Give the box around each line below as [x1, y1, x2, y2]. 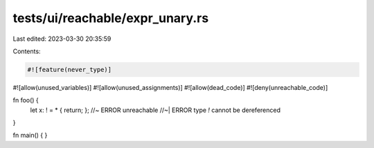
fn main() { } [12, 131, 48, 140]
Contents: [12, 47, 41, 55]
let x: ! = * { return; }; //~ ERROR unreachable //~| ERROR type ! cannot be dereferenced [30, 106, 280, 114]
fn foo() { [12, 96, 39, 104]
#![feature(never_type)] [27, 66, 112, 73]
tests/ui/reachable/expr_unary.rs [12, 10, 209, 26]
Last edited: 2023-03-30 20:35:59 [12, 35, 112, 43]
